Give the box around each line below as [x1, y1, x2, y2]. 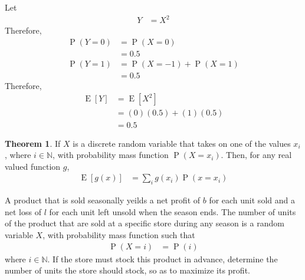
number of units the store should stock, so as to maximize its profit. [5, 264, 250, 276]
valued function [5, 160, 61, 172]
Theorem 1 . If [5, 137, 61, 149]
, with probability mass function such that [42, 228, 195, 241]
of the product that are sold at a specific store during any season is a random [5, 217, 284, 229]
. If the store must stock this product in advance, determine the [47, 252, 278, 265]
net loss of [5, 205, 41, 218]
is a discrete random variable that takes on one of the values [73, 137, 291, 149]
